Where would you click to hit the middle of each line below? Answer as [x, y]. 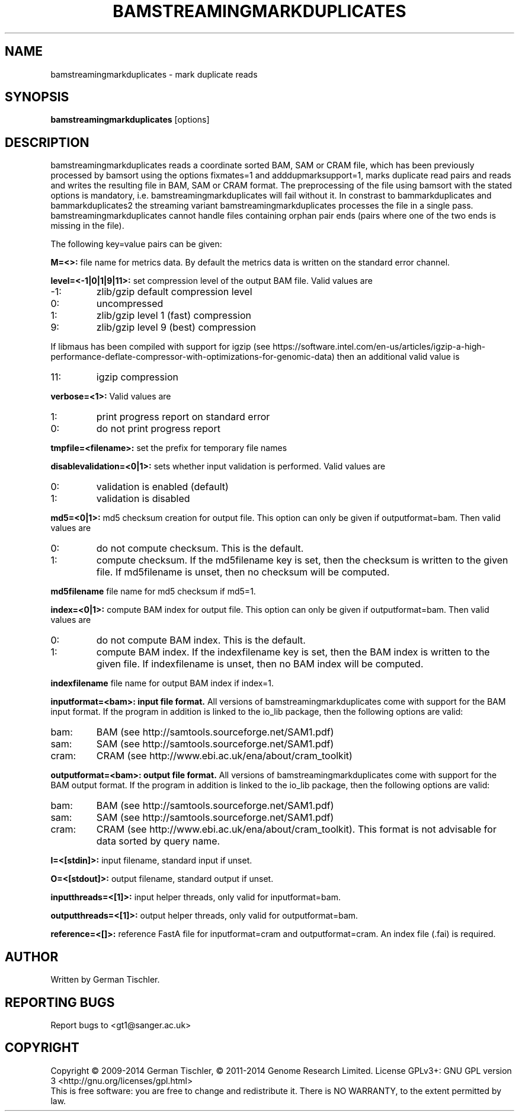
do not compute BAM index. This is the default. [201, 640]
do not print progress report [158, 429]
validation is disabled [143, 499]
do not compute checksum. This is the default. [200, 549]
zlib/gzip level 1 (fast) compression [174, 316]
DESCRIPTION [47, 142]
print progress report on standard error [183, 417]
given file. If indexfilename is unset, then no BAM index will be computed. [260, 664]
